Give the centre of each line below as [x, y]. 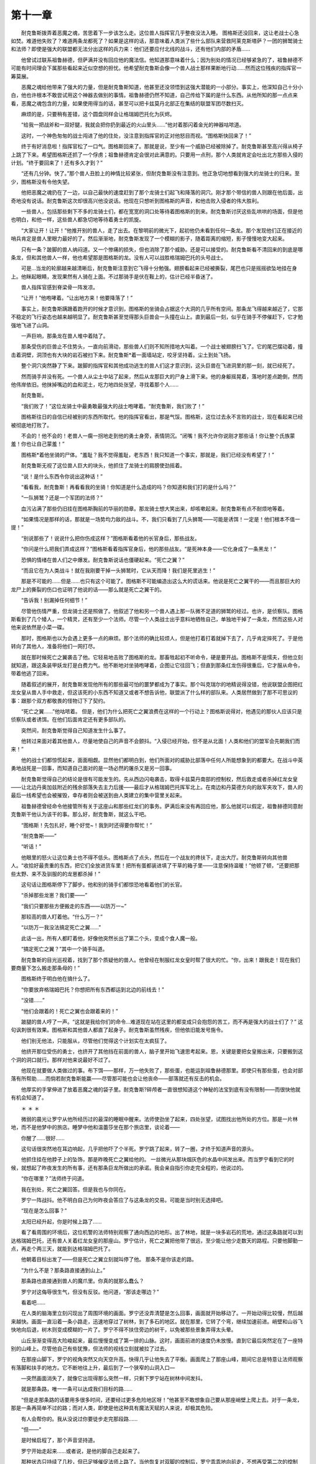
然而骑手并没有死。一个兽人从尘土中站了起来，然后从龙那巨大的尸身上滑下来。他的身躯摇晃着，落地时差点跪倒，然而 [162, 376]
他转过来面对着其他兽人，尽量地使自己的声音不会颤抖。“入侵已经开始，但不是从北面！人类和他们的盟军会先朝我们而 [161, 741]
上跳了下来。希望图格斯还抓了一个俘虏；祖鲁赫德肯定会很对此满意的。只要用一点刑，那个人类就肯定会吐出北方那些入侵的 [157, 155]
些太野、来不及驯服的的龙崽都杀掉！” [56, 874]
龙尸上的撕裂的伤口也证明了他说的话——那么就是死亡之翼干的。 [88, 589]
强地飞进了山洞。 [31, 325]
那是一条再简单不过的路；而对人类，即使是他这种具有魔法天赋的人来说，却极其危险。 [113, 1408]
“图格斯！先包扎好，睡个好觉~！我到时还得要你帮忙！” [86, 825]
